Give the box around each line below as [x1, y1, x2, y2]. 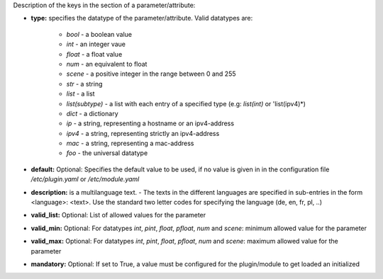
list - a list [66, 89, 95, 98]
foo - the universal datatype [66, 149, 148, 157]
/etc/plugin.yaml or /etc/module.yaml [30, 175, 140, 183]
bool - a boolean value [66, 30, 133, 38]
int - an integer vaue [66, 40, 126, 49]
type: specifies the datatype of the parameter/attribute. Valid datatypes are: [30, 14, 253, 23]
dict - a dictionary [66, 109, 118, 118]
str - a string [66, 79, 103, 88]
